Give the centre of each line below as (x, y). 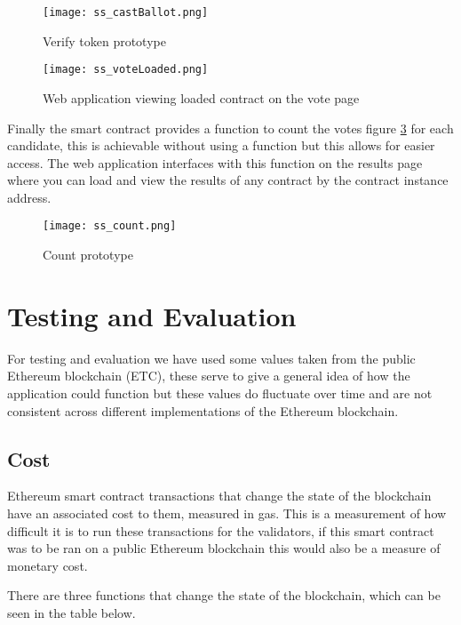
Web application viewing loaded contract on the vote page (201, 97)
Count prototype (88, 255)
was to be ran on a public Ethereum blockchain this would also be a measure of (224, 548)
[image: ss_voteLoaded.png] (126, 70)
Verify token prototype (104, 40)
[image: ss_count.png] (110, 226)
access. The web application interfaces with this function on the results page (215, 162)
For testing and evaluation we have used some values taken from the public (211, 358)
